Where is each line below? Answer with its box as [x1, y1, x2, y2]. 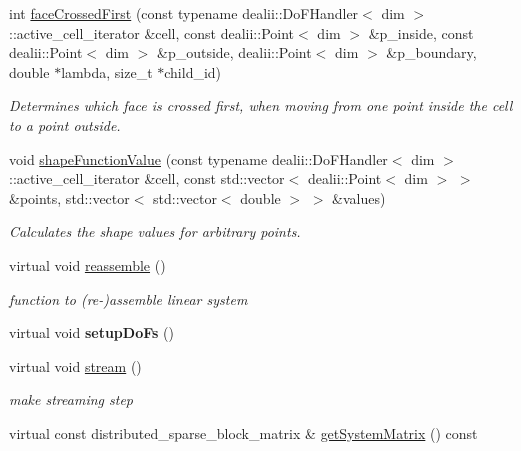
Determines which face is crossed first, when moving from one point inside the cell [9, 95, 513, 116]
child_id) [164, 61, 222, 82]
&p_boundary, [386, 42, 477, 63]
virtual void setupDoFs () [9, 322, 174, 343]
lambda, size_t [61, 61, 153, 82]
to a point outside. [9, 114, 121, 135]
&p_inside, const [368, 22, 474, 43]
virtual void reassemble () [9, 254, 166, 275]
